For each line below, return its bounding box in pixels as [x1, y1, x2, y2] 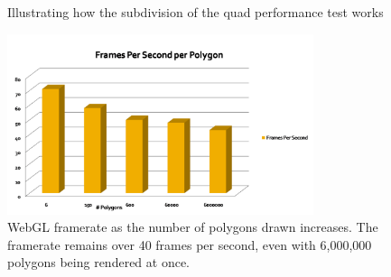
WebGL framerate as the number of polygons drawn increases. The [7, 217, 378, 236]
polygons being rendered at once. [7, 253, 191, 272]
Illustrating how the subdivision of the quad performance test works [7, 3, 384, 21]
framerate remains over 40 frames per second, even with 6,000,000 [7, 235, 372, 254]
